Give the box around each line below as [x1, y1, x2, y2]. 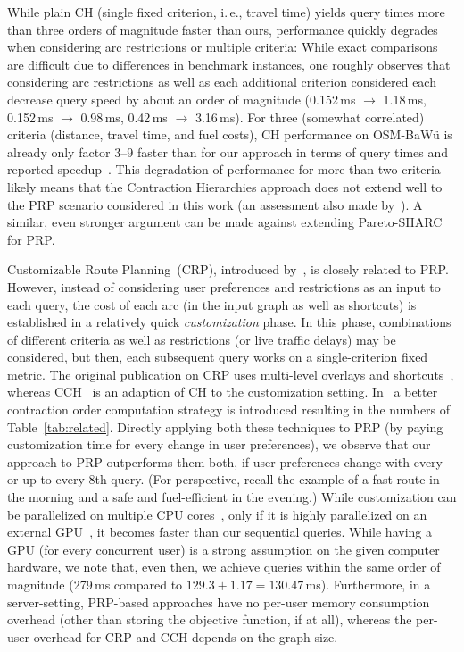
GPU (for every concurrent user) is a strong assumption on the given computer [7, 539, 440, 558]
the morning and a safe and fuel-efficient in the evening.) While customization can [7, 488, 457, 506]
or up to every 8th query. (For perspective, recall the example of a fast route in [7, 470, 440, 489]
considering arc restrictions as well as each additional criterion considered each [7, 72, 436, 91]
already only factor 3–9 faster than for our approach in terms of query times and [7, 142, 449, 161]
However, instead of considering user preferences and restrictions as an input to [7, 277, 441, 296]
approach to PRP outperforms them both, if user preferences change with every [7, 452, 443, 471]
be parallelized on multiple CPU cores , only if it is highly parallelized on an [7, 505, 427, 523]
